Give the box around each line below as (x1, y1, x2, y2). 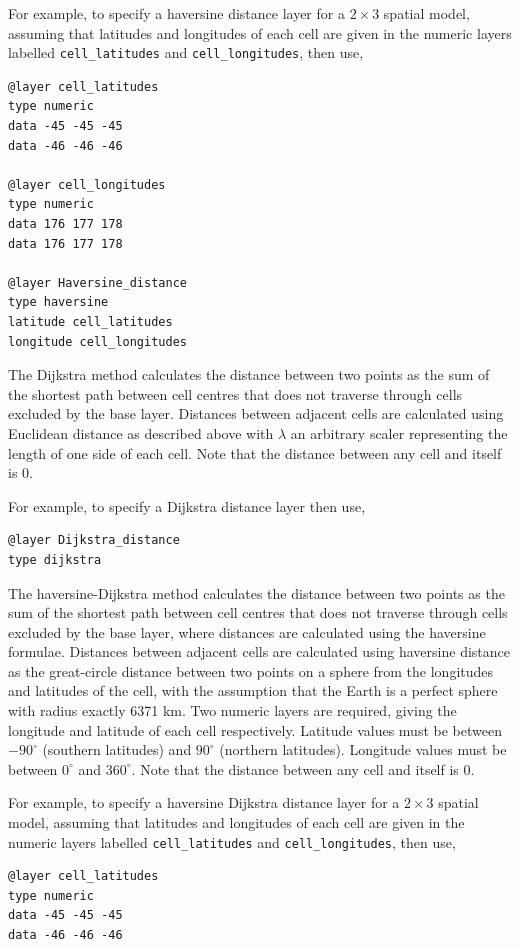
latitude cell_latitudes (8, 314, 173, 329)
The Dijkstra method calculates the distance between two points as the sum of (8, 364, 490, 385)
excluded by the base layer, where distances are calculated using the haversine (8, 621, 486, 642)
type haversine (8, 295, 109, 310)
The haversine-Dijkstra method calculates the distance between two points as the (8, 582, 505, 603)
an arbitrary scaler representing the (290, 422, 508, 443)
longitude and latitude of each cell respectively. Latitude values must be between (8, 719, 502, 740)
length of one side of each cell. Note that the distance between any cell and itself (8, 442, 502, 463)
